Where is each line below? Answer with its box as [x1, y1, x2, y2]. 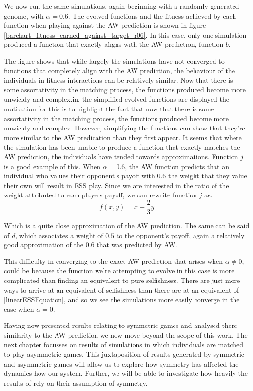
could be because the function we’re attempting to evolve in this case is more [4, 265, 234, 276]
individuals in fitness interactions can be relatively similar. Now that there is [4, 75, 233, 85]
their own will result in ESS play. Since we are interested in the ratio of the [4, 180, 229, 190]
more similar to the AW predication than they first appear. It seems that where [4, 132, 242, 142]
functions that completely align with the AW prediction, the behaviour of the [4, 65, 235, 75]
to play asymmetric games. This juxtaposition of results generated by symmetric [4, 349, 244, 359]
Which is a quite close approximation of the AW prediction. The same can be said [4, 220, 250, 230]
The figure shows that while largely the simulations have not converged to [4, 55, 225, 65]
